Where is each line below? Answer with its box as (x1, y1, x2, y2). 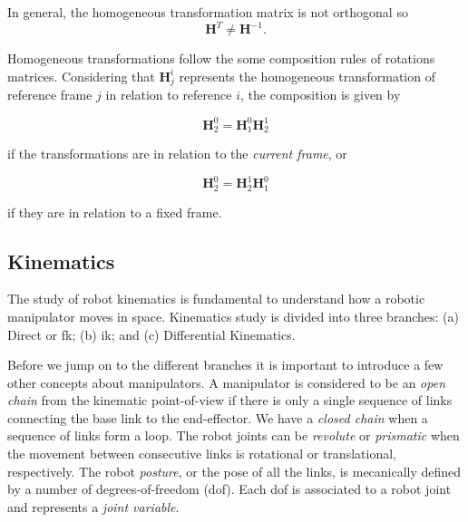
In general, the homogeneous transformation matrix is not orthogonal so (7, 3, 408, 21)
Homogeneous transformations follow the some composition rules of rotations (7, 49, 435, 68)
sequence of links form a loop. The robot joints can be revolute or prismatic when (7, 426, 460, 445)
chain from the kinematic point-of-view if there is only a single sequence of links (7, 391, 453, 410)
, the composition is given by (240, 85, 401, 104)
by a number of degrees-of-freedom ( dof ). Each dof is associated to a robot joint (7, 479, 452, 498)
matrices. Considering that (7, 66, 155, 85)
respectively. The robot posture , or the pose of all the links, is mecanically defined (7, 461, 462, 480)
